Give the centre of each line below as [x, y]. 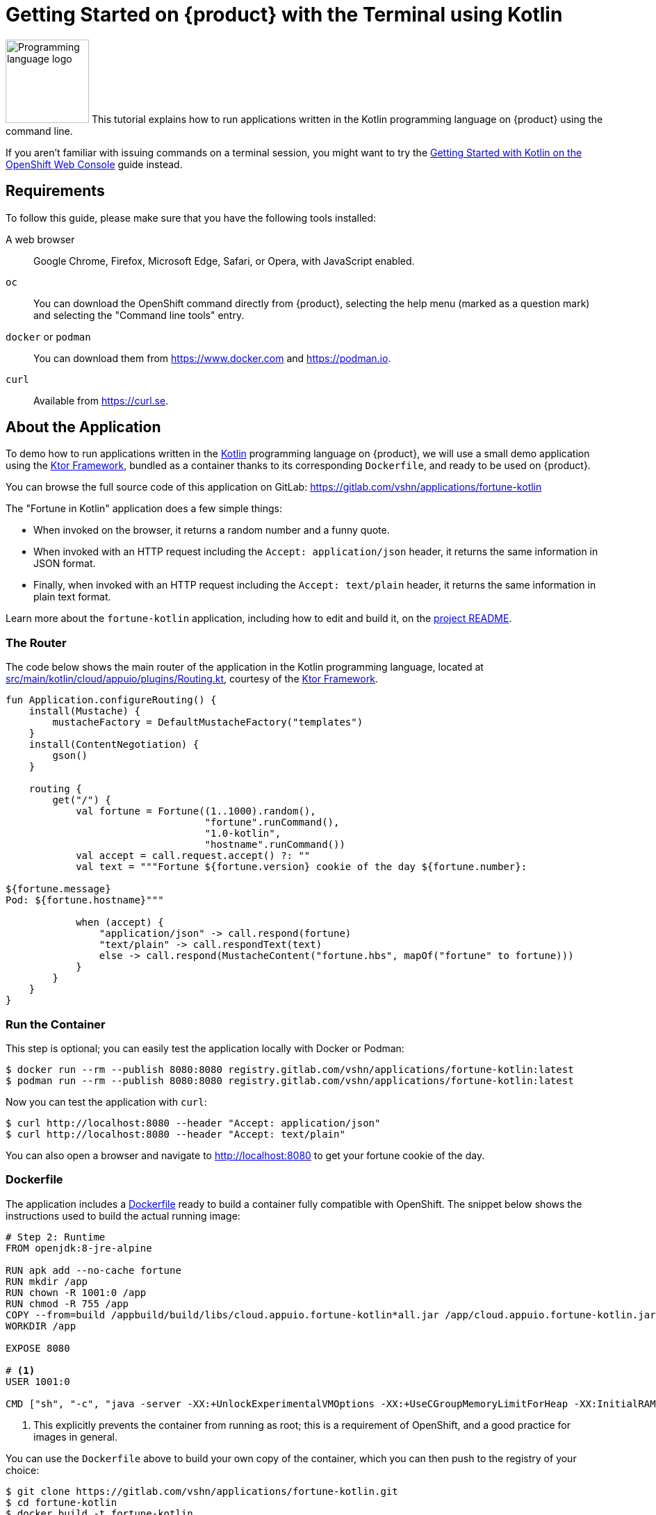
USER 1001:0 [38, 1381]
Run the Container [56, 1024]
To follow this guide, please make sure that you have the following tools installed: [191, 218]
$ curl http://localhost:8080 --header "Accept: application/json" [193, 1123]
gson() [70, 756]
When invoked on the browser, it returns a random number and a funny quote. [212, 530]
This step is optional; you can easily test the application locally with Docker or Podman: [205, 1048]
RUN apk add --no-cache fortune [93, 1270]
